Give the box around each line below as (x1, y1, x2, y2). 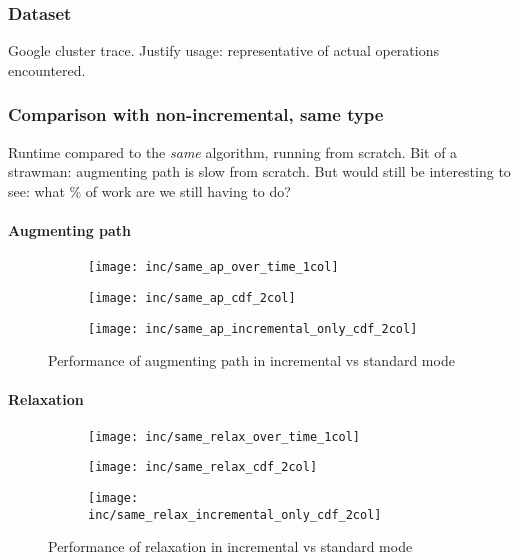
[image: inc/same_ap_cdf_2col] (88, 290, 296, 305)
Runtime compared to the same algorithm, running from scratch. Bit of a (8, 141, 458, 162)
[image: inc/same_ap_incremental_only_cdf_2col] (88, 321, 418, 336)
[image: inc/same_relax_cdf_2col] (88, 460, 318, 475)
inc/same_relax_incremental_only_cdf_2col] (88, 507, 382, 522)
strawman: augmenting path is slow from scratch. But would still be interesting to (8, 161, 511, 182)
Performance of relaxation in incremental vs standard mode (48, 536, 413, 557)
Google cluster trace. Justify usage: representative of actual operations (8, 40, 439, 61)
